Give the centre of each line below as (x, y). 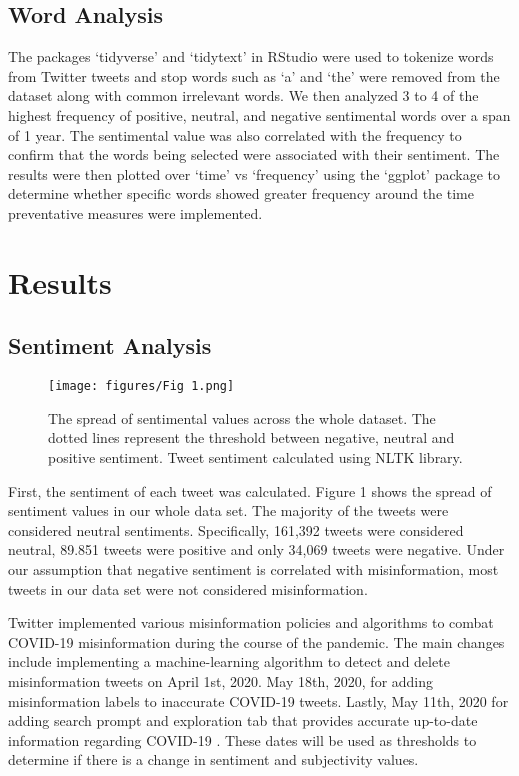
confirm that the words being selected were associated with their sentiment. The (254, 154)
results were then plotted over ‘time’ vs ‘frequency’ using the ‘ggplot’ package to (254, 173)
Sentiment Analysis (110, 345)
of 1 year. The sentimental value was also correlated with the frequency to (235, 134)
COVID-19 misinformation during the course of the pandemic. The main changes (256, 641)
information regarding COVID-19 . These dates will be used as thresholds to (242, 739)
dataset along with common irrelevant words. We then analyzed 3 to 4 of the (243, 95)
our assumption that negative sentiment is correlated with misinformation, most (253, 568)
